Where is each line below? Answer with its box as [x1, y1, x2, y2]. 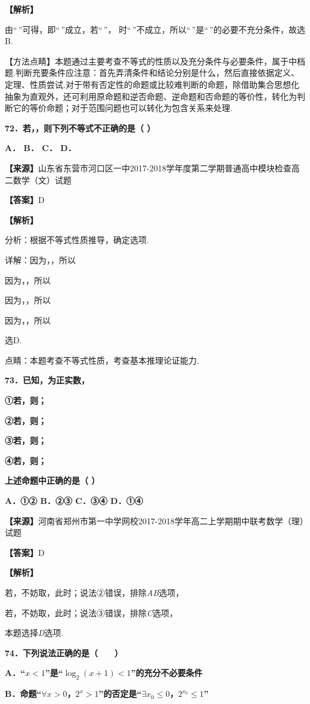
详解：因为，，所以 [5, 253, 76, 266]
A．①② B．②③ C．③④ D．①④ [5, 494, 143, 507]
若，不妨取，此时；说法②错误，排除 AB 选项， [5, 586, 184, 598]
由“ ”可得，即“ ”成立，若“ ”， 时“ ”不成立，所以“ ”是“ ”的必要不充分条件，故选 [5, 23, 305, 35]
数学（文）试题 [13, 173, 72, 186]
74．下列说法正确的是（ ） [5, 646, 123, 659]
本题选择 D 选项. [5, 626, 64, 639]
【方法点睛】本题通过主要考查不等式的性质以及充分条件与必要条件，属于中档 [5, 54, 305, 67]
